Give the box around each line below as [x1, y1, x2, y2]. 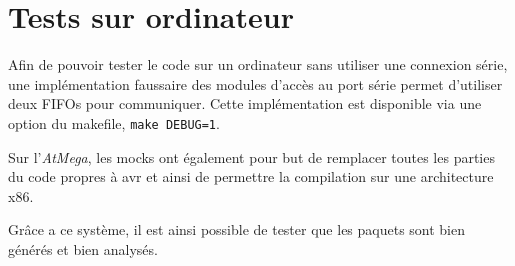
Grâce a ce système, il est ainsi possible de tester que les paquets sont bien [8, 219, 466, 240]
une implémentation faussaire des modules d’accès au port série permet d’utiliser [8, 73, 503, 94]
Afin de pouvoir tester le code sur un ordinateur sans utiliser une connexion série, [8, 54, 508, 75]
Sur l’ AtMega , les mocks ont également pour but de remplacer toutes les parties [8, 146, 495, 167]
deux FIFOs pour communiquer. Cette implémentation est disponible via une [8, 93, 482, 114]
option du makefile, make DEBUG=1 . [8, 112, 220, 133]
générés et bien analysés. [8, 238, 158, 259]
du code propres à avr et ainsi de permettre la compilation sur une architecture [8, 166, 494, 187]
